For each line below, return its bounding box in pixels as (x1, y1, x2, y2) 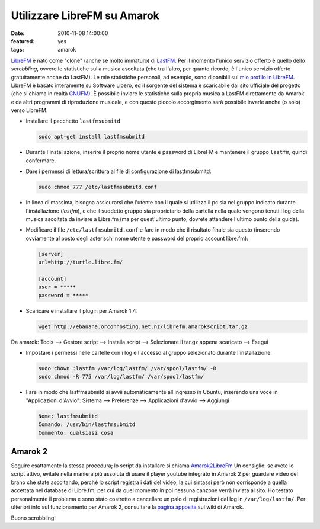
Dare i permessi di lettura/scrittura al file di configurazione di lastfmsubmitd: (25, 168, 212, 175)
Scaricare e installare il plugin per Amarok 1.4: (25, 307, 138, 314)
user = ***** (38, 284, 76, 290)
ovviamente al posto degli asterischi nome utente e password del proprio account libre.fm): (25, 235, 248, 242)
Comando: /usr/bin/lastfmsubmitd (38, 421, 136, 428)
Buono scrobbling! (11, 514, 56, 521)
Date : (11, 30, 25, 37)
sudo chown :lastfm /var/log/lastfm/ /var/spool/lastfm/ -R (38, 365, 217, 371)
